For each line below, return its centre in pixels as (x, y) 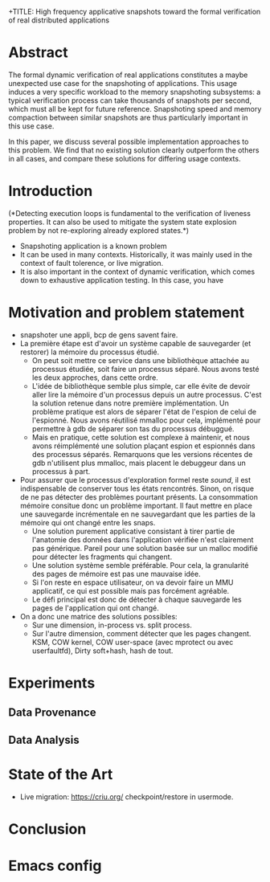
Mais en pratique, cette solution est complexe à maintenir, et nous (141, 437)
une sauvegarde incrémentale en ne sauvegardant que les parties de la (137, 514)
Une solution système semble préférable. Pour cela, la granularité (140, 565)
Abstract (38, 53)
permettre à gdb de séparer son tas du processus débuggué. (133, 428)
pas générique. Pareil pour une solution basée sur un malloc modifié (145, 548)
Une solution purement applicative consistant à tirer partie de (133, 531)
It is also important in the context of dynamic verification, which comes (137, 272)
